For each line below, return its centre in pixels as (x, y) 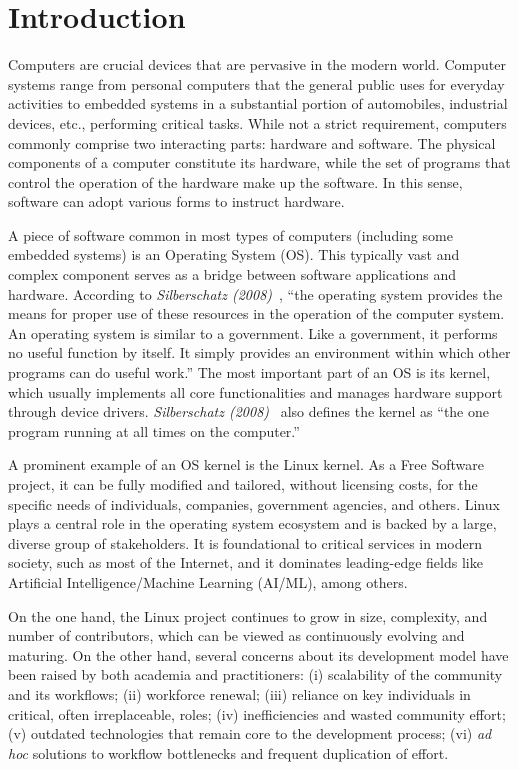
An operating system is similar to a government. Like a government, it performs (253, 332)
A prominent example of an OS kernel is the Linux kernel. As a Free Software (246, 464)
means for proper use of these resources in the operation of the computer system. (256, 313)
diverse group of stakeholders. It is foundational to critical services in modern (245, 542)
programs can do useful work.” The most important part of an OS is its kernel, (249, 372)
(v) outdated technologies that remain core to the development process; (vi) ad (250, 733)
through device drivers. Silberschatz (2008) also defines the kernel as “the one (248, 411)
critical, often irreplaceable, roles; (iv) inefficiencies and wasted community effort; (257, 713)
